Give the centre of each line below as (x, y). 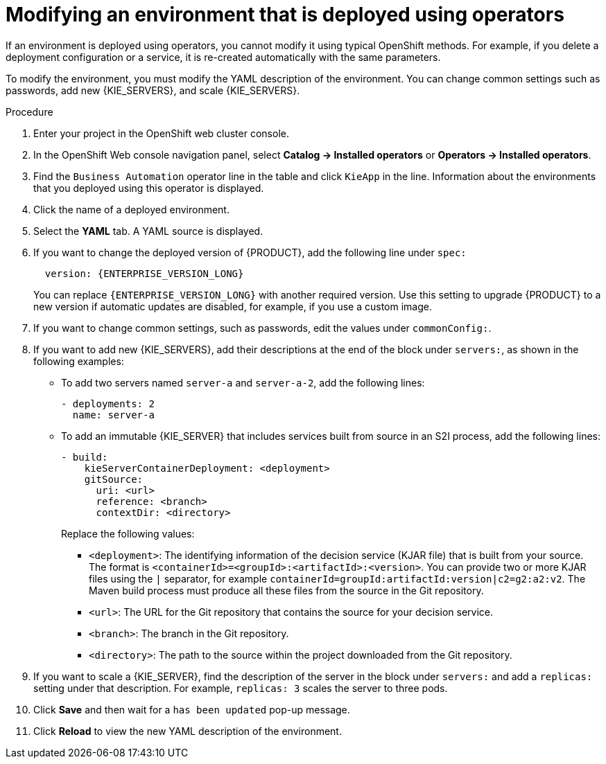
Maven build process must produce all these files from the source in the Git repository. (286, 590)
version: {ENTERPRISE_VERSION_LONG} (144, 273)
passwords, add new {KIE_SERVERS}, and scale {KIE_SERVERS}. (153, 90)
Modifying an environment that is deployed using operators (285, 15)
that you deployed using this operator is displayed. (149, 188)
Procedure (29, 112)
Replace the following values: (128, 533)
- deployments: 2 (108, 403)
